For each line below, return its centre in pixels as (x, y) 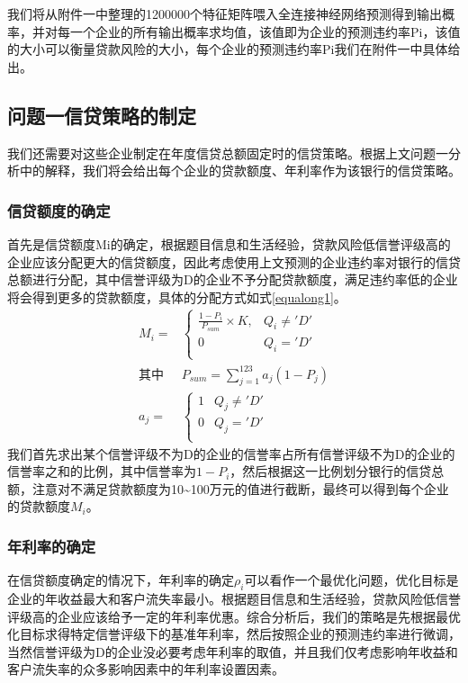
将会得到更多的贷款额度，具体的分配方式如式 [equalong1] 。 (177, 297)
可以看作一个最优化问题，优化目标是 (351, 580)
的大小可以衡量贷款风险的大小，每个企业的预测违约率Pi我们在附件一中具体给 (234, 49)
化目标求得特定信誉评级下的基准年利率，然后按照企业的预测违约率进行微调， (234, 634)
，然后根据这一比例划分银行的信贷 (331, 471)
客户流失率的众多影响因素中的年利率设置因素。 (146, 669)
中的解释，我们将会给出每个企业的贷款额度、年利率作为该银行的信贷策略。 (240, 171)
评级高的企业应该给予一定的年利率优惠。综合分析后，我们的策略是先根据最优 (234, 616)
